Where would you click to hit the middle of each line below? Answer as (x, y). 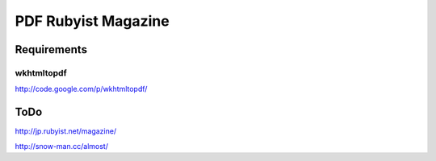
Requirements (51, 50)
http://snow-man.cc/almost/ (62, 146)
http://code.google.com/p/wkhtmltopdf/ (81, 89)
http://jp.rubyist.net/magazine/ (66, 131)
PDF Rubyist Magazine (92, 21)
